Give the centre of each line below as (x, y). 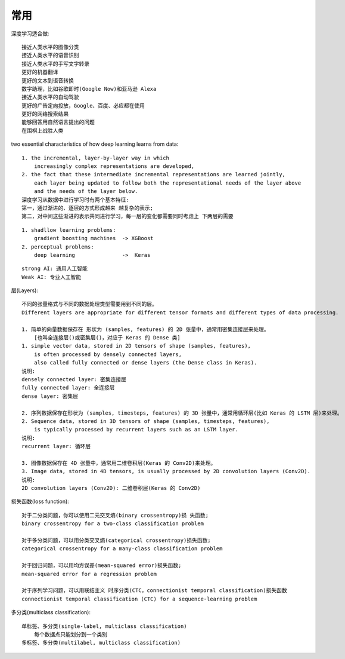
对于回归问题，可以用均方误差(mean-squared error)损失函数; (102, 565)
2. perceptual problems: (58, 247)
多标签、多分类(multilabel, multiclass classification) (101, 643)
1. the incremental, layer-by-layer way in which (96, 158)
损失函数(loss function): (40, 501)
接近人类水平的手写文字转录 (55, 64)
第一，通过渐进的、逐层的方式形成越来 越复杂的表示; (87, 208)
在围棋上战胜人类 (43, 131)
